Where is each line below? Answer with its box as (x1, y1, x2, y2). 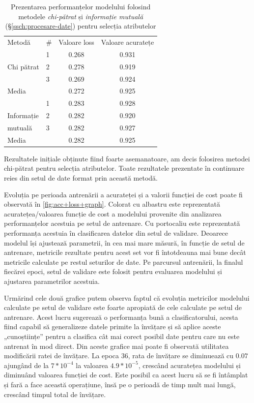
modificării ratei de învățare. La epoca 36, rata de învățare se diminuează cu (4, 350, 234, 361)
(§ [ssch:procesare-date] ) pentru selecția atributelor (5, 21, 156, 31)
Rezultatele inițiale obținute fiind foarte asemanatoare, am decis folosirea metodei (4, 153, 250, 163)
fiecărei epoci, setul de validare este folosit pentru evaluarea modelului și (4, 266, 222, 277)
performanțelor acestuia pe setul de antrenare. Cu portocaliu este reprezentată (4, 218, 240, 228)
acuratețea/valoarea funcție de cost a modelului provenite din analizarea (4, 208, 222, 218)
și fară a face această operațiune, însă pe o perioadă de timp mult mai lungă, (4, 379, 236, 389)
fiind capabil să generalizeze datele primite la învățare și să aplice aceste (4, 321, 221, 332)
